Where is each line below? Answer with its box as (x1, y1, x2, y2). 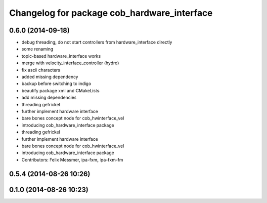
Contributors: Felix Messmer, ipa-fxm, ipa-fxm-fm (21, 157, 124, 162)
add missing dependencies (21, 94, 77, 101)
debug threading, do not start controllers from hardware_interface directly (21, 40, 173, 45)
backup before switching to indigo (21, 81, 91, 86)
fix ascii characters (21, 67, 60, 73)
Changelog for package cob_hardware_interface (9, 7, 213, 18)
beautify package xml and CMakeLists (21, 87, 100, 93)
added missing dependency (21, 74, 79, 80)
